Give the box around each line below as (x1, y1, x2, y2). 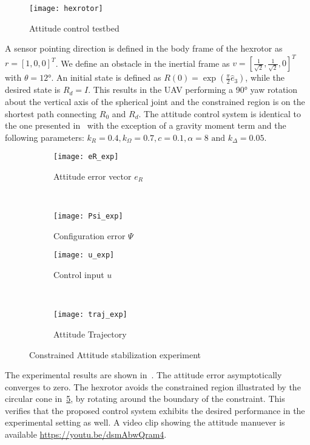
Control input (53, 268, 104, 281)
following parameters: (5, 131, 84, 143)
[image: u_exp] (53, 251, 115, 260)
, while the (245, 71, 285, 84)
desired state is (5, 83, 61, 96)
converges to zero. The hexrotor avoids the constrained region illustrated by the (5, 380, 301, 393)
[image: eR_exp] (53, 152, 119, 161)
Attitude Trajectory (53, 327, 127, 340)
